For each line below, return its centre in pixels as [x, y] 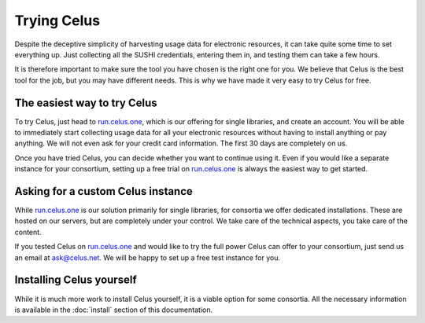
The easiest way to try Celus [86, 103]
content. [28, 232]
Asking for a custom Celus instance [103, 191]
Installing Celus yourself [76, 280]
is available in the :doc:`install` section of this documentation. [113, 310]
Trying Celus [57, 20]
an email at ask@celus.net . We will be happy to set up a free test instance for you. [148, 257]
